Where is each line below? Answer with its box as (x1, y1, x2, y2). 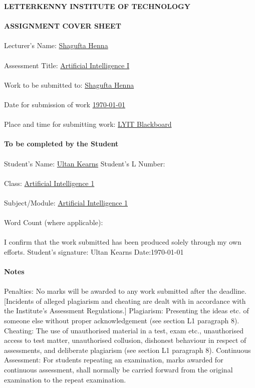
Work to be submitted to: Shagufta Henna (4, 79, 134, 90)
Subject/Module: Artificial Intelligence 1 (4, 197, 128, 208)
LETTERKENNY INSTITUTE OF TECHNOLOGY (4, 1, 190, 11)
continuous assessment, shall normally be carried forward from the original (4, 364, 233, 374)
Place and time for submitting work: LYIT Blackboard (4, 119, 172, 129)
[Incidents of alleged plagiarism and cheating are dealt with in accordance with (4, 295, 246, 306)
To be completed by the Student (4, 138, 119, 149)
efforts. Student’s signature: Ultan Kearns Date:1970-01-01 (4, 246, 184, 257)
